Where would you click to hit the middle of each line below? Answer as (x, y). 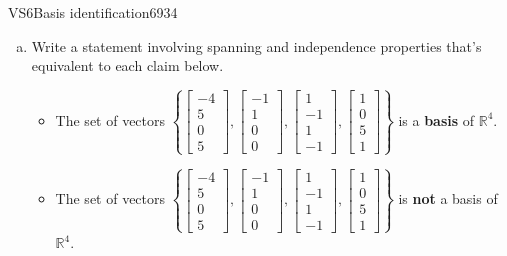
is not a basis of (448, 198)
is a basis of (436, 119)
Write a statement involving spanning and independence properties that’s (256, 45)
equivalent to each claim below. (127, 65)
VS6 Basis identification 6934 (93, 12)
